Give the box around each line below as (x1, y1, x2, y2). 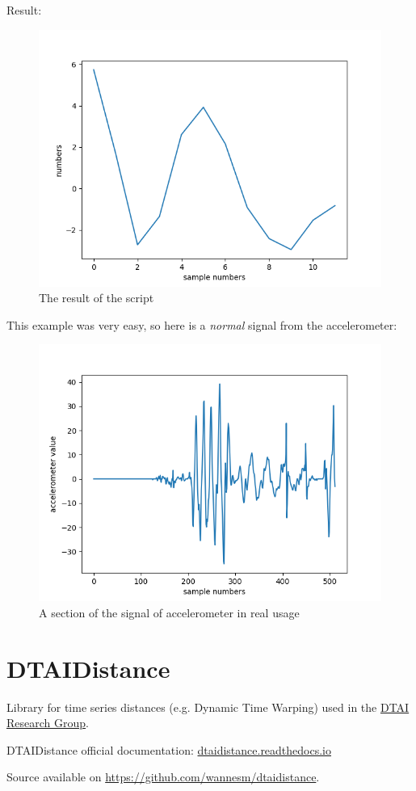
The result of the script (39, 289, 154, 306)
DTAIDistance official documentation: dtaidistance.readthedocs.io (6, 741, 332, 758)
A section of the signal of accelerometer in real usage (39, 604, 300, 621)
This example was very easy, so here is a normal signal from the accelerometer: (6, 316, 397, 333)
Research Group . (6, 714, 89, 731)
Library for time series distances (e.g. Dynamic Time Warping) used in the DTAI (6, 698, 410, 715)
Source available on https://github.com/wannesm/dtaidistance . (6, 768, 320, 785)
